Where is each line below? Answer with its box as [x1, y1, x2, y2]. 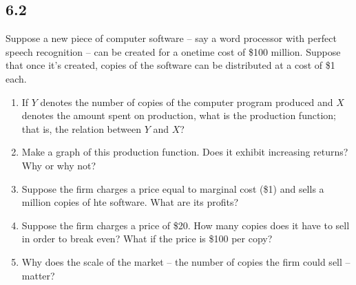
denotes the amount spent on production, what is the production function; [21, 108, 336, 123]
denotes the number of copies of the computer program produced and [40, 94, 333, 109]
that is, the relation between [21, 121, 141, 136]
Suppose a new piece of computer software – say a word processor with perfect [6, 31, 337, 45]
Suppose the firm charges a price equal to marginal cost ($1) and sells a [21, 181, 324, 196]
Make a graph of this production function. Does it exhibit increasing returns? [21, 145, 348, 159]
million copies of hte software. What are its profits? [21, 195, 239, 209]
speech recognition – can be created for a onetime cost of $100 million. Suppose [6, 44, 341, 59]
